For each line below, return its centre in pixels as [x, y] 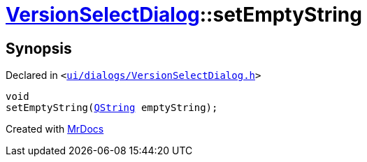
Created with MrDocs [55, 129]
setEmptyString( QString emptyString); [112, 108]
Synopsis [39, 48]
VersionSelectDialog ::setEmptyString [184, 15]
